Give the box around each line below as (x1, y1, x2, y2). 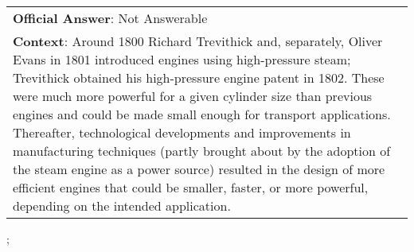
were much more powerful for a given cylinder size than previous (13, 87, 373, 105)
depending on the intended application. (13, 196, 231, 215)
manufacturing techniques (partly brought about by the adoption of (13, 142, 391, 160)
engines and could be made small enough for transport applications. (13, 105, 391, 123)
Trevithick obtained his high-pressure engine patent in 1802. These (13, 68, 385, 87)
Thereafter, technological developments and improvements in (13, 123, 351, 142)
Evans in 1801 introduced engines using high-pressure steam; (13, 50, 351, 68)
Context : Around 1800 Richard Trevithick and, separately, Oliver (13, 32, 383, 50)
